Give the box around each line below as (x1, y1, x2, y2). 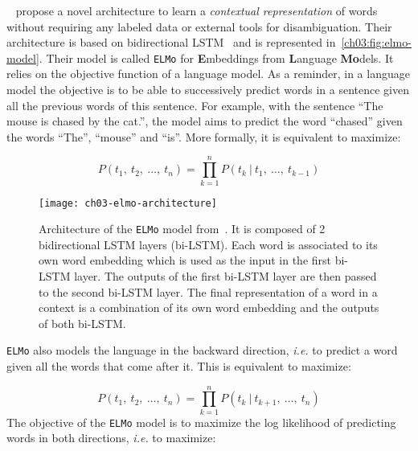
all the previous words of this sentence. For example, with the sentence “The (6, 96, 383, 113)
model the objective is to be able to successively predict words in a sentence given (6, 81, 409, 98)
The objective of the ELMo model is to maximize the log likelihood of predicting (6, 413, 396, 430)
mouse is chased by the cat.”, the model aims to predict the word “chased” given (6, 113, 403, 129)
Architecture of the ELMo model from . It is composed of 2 (39, 220, 326, 237)
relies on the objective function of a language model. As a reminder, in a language (6, 65, 410, 82)
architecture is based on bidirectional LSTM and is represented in (6, 34, 336, 51)
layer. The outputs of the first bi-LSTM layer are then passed (74, 268, 377, 285)
